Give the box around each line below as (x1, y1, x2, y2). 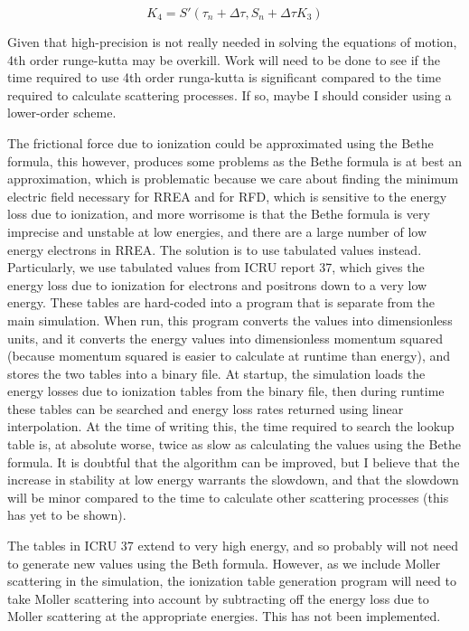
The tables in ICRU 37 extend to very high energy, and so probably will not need (7, 536, 459, 555)
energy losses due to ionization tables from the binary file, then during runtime (7, 381, 445, 400)
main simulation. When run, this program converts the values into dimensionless (7, 310, 453, 329)
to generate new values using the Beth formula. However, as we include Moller (7, 553, 441, 572)
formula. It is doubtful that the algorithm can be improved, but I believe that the (7, 452, 460, 471)
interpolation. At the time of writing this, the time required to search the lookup (7, 417, 455, 436)
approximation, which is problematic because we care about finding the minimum (7, 169, 459, 188)
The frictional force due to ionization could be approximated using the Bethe (7, 133, 434, 152)
